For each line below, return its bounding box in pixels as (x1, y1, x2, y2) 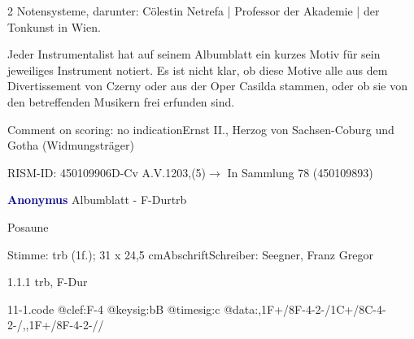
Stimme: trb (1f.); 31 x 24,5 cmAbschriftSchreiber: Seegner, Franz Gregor (7, 246, 373, 263)
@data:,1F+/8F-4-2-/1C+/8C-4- (224, 300, 386, 317)
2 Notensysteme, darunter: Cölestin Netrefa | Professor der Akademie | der (7, 2, 380, 19)
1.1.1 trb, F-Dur (7, 273, 88, 290)
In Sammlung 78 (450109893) (227, 163, 373, 180)
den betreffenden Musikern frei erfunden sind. (7, 93, 235, 110)
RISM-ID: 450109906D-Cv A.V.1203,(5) (7, 163, 207, 180)
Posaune (7, 218, 49, 235)
